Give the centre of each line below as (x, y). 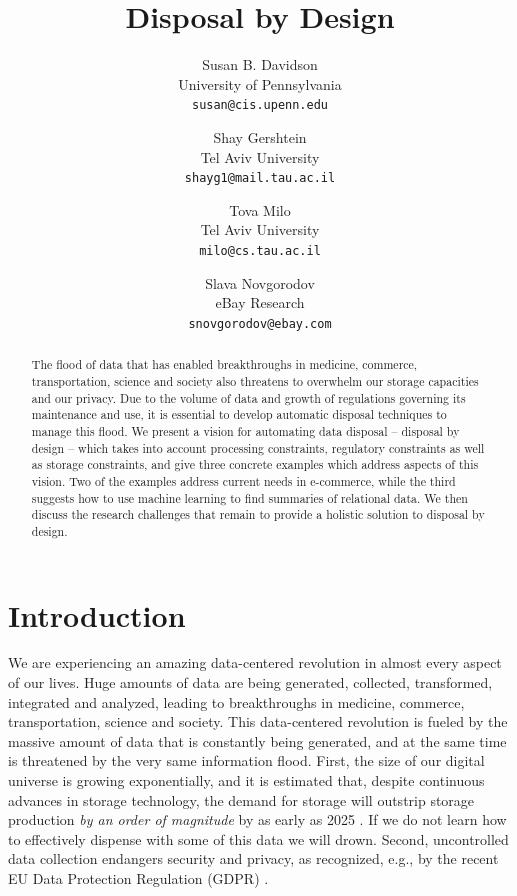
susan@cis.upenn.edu (260, 105)
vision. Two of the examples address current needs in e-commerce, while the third (243, 480)
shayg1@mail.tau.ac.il (260, 178)
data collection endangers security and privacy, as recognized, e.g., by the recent (253, 858)
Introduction (97, 614)
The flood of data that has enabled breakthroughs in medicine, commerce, (224, 364)
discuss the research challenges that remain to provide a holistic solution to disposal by (258, 514)
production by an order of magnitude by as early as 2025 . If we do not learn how (257, 819)
